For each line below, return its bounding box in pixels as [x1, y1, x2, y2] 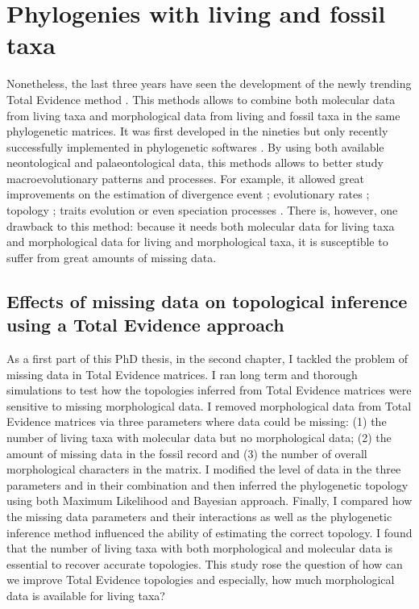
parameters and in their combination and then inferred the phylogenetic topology [6, 476, 409, 493]
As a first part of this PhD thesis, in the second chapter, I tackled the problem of [6, 350, 408, 367]
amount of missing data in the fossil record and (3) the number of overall [6, 444, 367, 461]
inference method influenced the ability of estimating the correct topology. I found [6, 523, 413, 540]
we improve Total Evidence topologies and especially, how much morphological [6, 571, 395, 588]
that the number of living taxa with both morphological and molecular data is [6, 540, 392, 557]
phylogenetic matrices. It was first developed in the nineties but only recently [6, 123, 388, 140]
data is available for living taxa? [6, 586, 165, 603]
